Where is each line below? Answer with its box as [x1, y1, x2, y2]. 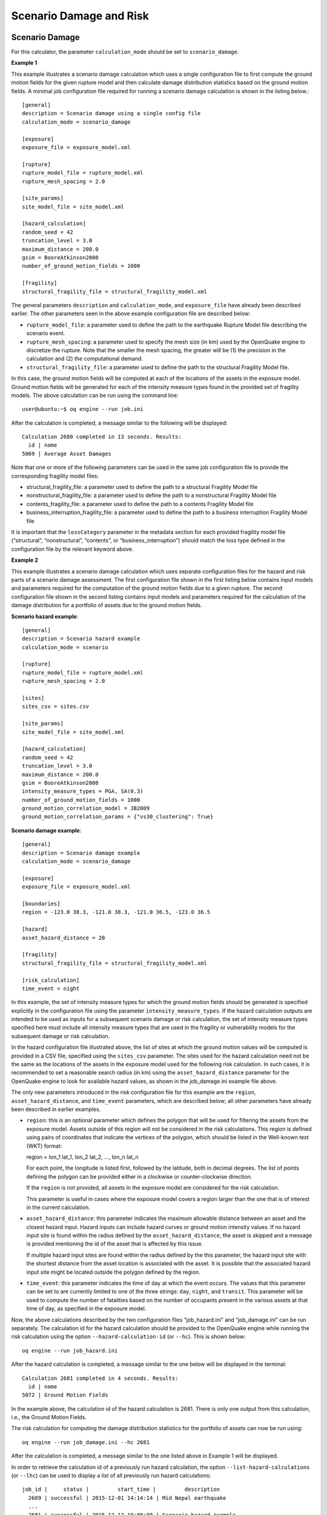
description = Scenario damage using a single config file [22, 110, 201, 117]
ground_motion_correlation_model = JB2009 [22, 805, 150, 812]
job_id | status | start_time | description [22, 1486, 220, 1493]
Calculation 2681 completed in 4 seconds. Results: [22, 1374, 179, 1382]
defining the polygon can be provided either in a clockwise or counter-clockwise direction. [26, 1173, 253, 1180]
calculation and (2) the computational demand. [26, 355, 144, 362]
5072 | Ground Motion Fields [22, 1391, 108, 1399]
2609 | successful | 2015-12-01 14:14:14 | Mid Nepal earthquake [28, 1494, 226, 1501]
